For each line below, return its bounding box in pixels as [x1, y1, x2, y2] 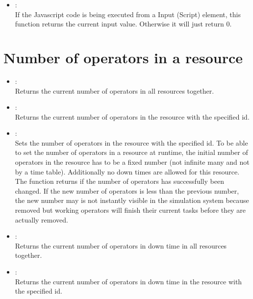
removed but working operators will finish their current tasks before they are [15, 205, 246, 215]
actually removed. [15, 214, 68, 224]
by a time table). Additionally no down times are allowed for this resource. [15, 166, 240, 176]
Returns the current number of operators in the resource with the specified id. [15, 111, 250, 122]
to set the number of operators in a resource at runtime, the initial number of [15, 147, 248, 157]
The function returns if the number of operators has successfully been [15, 176, 224, 186]
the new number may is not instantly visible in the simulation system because [15, 195, 249, 205]
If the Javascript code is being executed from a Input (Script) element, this [15, 9, 241, 19]
